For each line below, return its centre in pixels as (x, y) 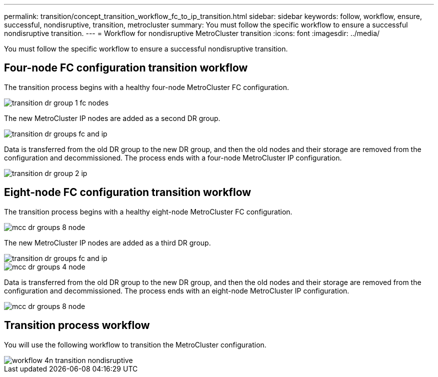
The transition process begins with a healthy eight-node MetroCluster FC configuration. (148, 211)
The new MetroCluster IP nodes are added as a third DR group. (107, 242)
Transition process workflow (77, 325)
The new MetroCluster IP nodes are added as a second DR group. (112, 118)
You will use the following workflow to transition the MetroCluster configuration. (135, 344)
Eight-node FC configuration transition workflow (128, 192)
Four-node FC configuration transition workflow (126, 68)
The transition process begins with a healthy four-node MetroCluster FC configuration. (147, 87)
